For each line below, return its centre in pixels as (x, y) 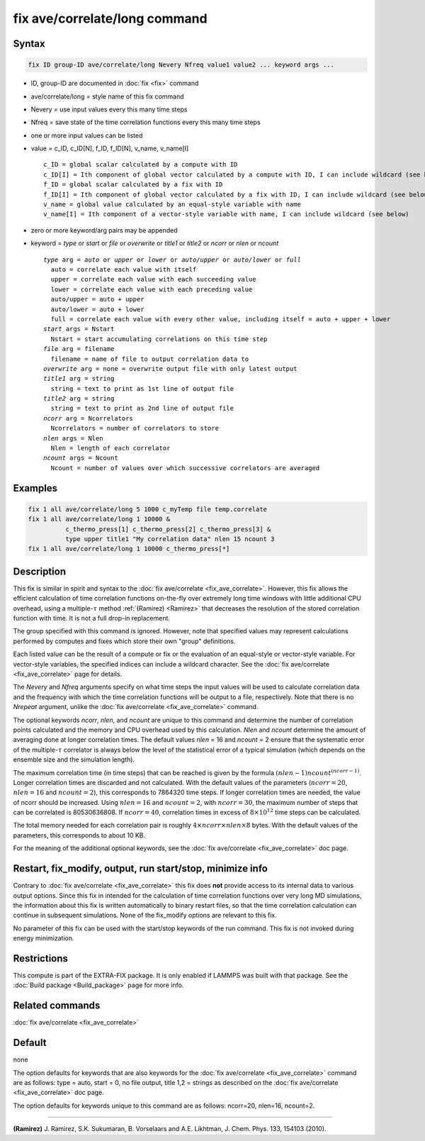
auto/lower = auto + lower (97, 309)
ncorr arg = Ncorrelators (89, 418)
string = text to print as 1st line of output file (142, 389)
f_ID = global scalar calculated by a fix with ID (133, 185)
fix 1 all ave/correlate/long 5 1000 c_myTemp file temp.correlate (148, 509)
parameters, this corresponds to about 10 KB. (79, 835)
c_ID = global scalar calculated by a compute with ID (141, 165)
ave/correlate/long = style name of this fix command (107, 96)
